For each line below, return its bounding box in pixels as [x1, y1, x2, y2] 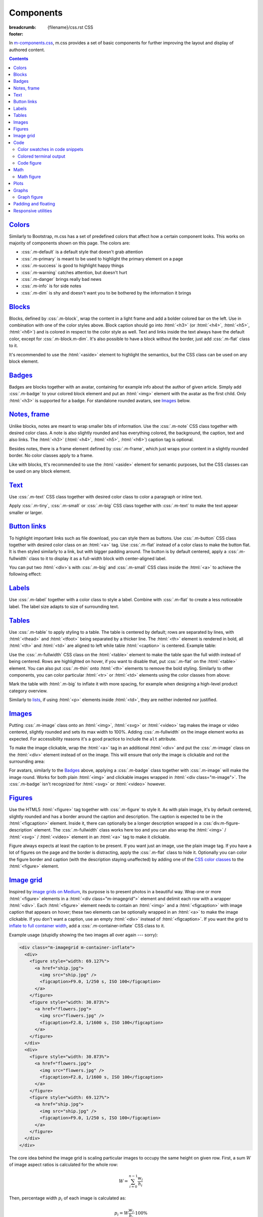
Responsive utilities [13, 207, 52, 214]
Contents [9, 56, 29, 62]
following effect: [9, 571, 42, 577]
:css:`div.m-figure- [202, 820, 241, 826]
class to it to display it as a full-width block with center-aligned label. [29, 555, 167, 561]
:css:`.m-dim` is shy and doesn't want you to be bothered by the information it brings [21, 290, 191, 295]
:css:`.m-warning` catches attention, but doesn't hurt [21, 269, 128, 275]
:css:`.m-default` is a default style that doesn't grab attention [21, 249, 143, 255]
